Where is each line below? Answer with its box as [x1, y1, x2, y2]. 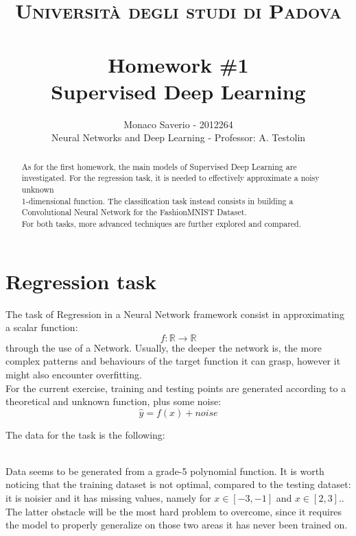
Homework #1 [108, 50, 249, 78]
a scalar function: [5, 320, 78, 334]
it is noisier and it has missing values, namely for [5, 491, 211, 505]
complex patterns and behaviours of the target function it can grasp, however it [5, 354, 341, 368]
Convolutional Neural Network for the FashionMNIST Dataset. [21, 206, 247, 218]
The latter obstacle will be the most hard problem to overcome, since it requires [5, 504, 342, 518]
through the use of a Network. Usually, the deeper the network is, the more [5, 340, 322, 354]
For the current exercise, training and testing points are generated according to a [5, 380, 346, 395]
